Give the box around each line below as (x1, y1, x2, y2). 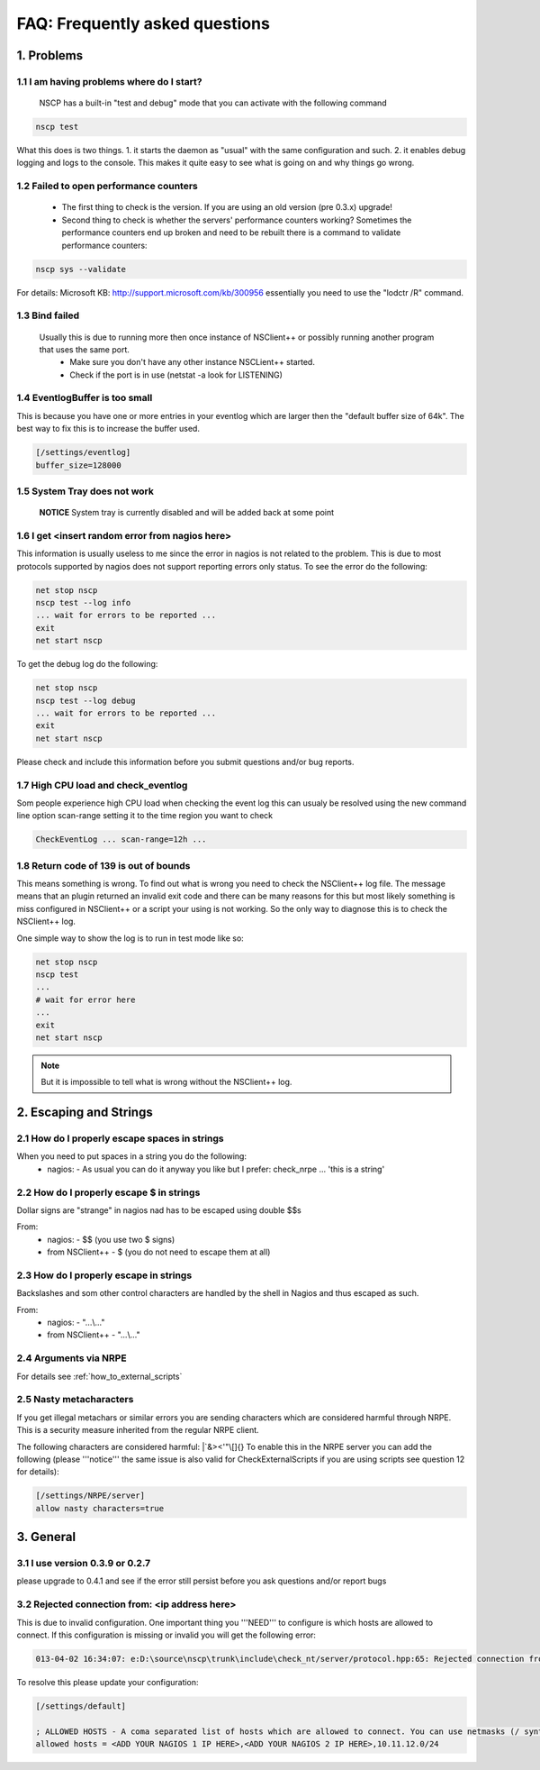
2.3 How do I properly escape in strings (16, 1269, 193, 1282)
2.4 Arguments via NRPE (16, 1352, 127, 1364)
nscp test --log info (35, 598, 131, 608)
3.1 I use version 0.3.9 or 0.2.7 (16, 1557, 151, 1570)
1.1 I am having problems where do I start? (16, 75, 202, 87)
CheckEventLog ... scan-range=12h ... (35, 835, 207, 844)
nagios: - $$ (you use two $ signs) (47, 1234, 175, 1245)
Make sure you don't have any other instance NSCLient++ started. (69, 357, 315, 368)
